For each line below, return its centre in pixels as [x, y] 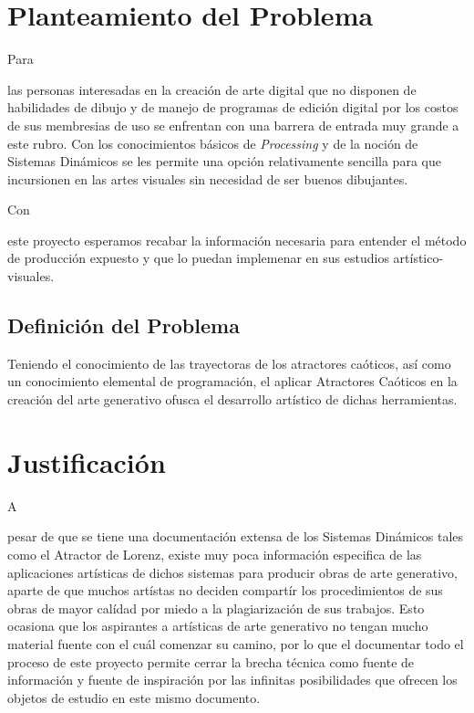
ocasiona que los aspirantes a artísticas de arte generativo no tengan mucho [218, 626]
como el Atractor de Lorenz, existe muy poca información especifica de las [215, 554]
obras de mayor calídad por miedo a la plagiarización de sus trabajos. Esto [216, 608]
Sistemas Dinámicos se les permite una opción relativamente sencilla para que [224, 161]
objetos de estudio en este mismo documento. [134, 697]
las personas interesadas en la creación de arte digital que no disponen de [212, 89]
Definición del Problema [124, 325]
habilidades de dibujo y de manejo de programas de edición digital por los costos [233, 107]
